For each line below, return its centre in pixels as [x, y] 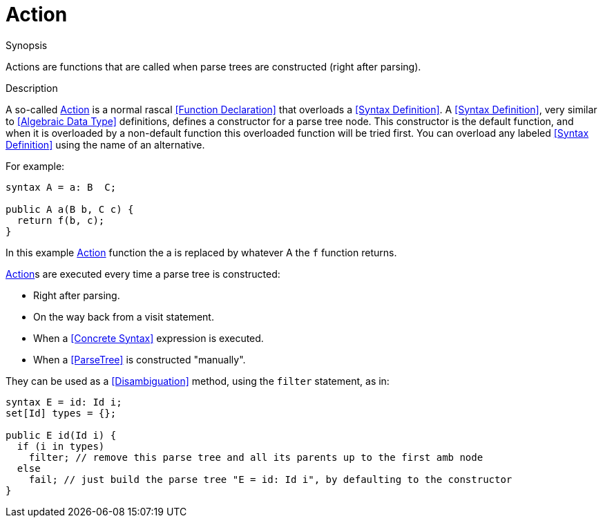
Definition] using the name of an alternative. [105, 144]
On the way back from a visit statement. [124, 316]
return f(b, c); [61, 220]
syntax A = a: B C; [61, 187]
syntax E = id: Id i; [64, 402]
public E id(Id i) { [61, 435]
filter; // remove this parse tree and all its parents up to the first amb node [256, 457]
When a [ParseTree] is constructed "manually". [140, 359]
